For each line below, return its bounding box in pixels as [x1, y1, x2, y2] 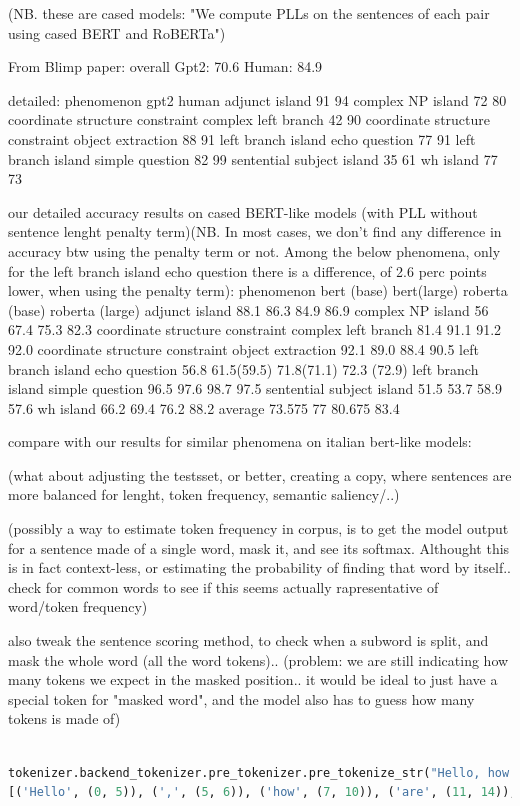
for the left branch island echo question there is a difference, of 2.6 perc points [8, 260, 487, 281]
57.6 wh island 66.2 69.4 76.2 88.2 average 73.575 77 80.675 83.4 [8, 397, 400, 418]
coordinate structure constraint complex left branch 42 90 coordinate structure [8, 109, 491, 130]
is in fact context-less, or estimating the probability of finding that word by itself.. [8, 557, 511, 578]
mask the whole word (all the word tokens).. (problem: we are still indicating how [8, 649, 509, 670]
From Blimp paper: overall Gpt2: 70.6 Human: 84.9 [8, 56, 323, 77]
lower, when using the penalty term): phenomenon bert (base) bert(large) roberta [8, 280, 508, 301]
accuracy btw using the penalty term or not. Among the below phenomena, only [8, 240, 501, 261]
